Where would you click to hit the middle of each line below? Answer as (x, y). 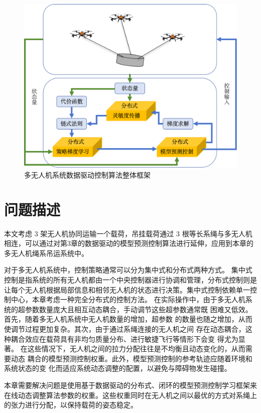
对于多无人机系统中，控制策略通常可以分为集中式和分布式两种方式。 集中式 (128, 270)
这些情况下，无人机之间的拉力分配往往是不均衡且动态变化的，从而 (136, 349)
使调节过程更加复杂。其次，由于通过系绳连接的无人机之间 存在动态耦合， (125, 328)
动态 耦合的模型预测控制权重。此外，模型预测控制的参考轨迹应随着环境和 (132, 358)
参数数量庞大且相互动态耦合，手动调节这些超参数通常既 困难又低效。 (139, 309)
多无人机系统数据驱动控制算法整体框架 (87, 174)
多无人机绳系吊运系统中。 (46, 253)
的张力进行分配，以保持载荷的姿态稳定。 (71, 405)
